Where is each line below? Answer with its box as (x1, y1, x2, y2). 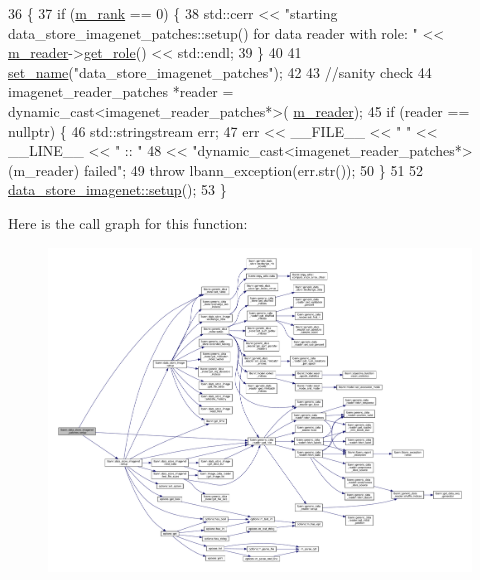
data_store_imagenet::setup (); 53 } (8, 179, 227, 200)
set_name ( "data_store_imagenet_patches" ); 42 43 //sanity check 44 (8, 61, 432, 82)
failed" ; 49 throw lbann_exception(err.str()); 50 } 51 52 (83, 159, 424, 180)
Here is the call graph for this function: (8, 212, 248, 233)
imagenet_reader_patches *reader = (8, 81, 234, 102)
